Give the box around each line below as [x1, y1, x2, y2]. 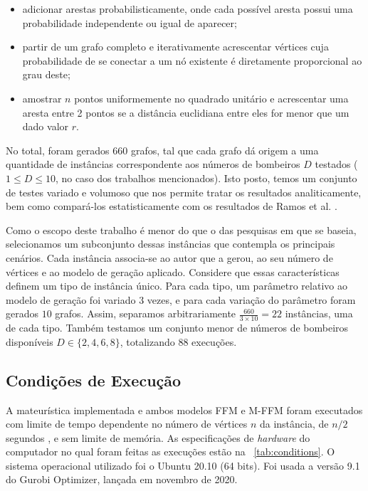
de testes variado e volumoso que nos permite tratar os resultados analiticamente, [6, 184, 362, 199]
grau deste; [22, 67, 70, 82]
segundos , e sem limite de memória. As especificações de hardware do [6, 430, 310, 445]
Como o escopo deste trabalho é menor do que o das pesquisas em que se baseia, [6, 222, 357, 237]
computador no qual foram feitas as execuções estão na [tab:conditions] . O [6, 444, 335, 459]
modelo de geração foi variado [6, 292, 136, 307]
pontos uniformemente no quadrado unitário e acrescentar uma [74, 90, 349, 105]
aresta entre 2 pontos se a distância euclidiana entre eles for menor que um [22, 105, 349, 120]
